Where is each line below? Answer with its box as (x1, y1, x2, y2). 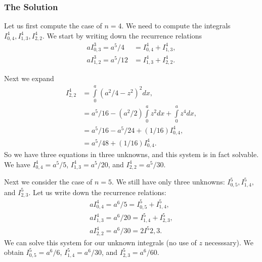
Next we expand (4, 73, 54, 84)
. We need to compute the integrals (121, 20, 231, 31)
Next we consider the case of (4, 176, 93, 187)
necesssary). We (204, 237, 254, 247)
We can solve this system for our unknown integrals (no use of (4, 237, 197, 247)
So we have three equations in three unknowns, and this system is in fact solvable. (4, 149, 259, 160)
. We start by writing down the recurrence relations (42, 30, 202, 41)
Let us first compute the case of (4, 20, 102, 31)
